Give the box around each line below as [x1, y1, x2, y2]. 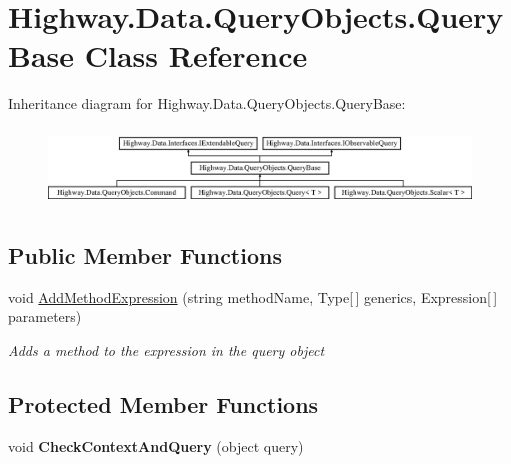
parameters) [8, 306, 82, 327]
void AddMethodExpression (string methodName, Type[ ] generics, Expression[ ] [8, 286, 498, 307]
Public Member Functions [8, 239, 282, 270]
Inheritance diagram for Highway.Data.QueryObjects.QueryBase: [8, 93, 406, 114]
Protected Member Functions [8, 388, 319, 419]
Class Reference [84, 35, 308, 76]
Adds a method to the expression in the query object [8, 339, 325, 360]
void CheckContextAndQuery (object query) [8, 435, 304, 456]
